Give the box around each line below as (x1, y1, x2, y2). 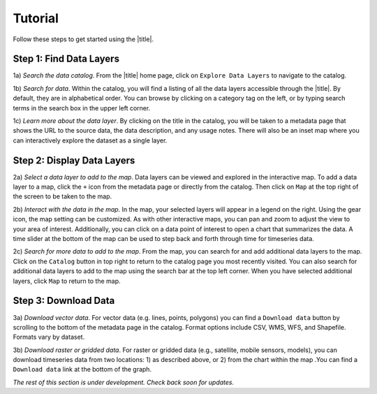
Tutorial (13, 10, 59, 26)
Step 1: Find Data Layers (13, 53, 120, 65)
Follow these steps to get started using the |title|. (13, 35, 154, 43)
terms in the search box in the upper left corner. (13, 103, 151, 112)
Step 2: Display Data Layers (13, 154, 135, 166)
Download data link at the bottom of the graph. (13, 365, 152, 374)
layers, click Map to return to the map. (13, 277, 121, 285)
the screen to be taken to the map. (13, 192, 112, 200)
